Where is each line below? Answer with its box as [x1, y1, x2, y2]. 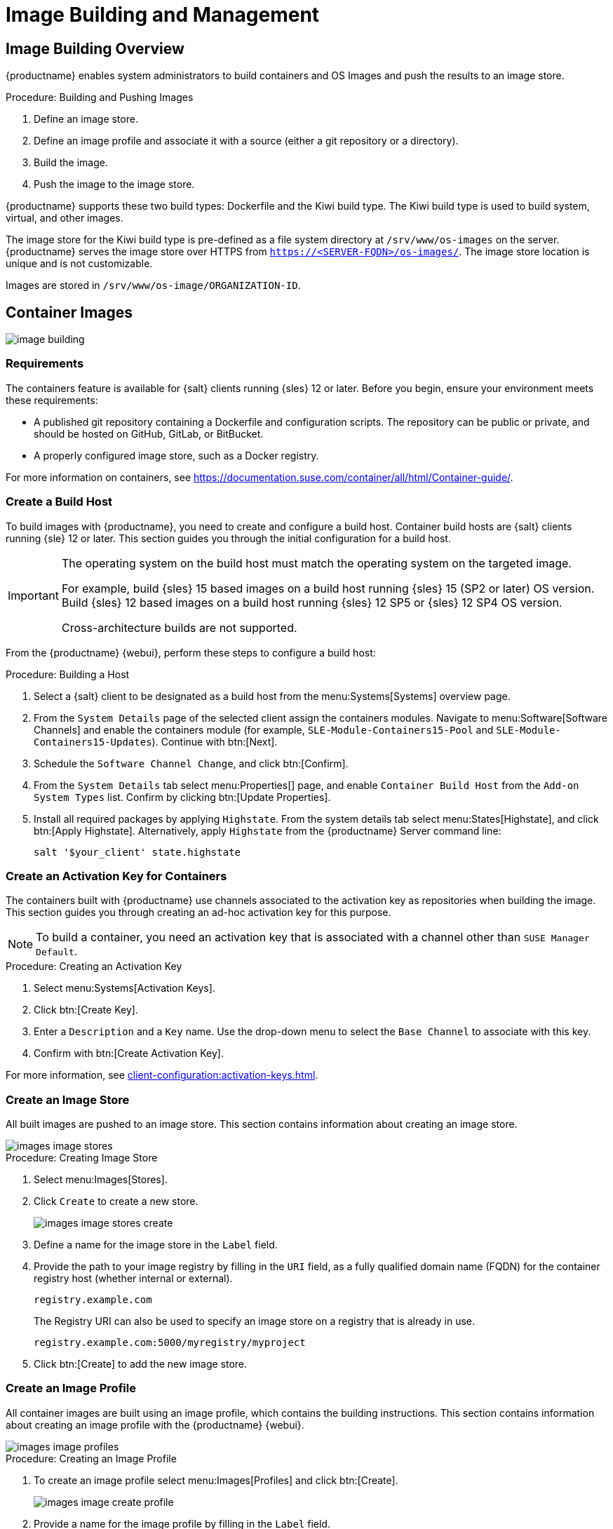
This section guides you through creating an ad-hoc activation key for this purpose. [6, 906, 391, 919]
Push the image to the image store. [34, 178, 195, 191]
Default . [36, 944, 78, 959]
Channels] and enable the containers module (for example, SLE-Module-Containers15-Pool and [34, 723, 494, 736]
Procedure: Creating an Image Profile [6, 1452, 177, 1464]
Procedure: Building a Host [6, 668, 130, 680]
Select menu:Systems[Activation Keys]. [34, 982, 215, 995]
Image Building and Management [6, 3, 320, 27]
